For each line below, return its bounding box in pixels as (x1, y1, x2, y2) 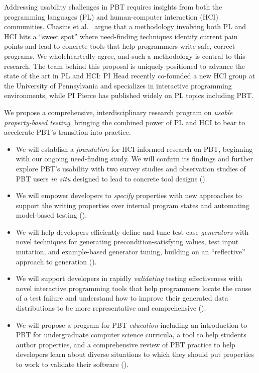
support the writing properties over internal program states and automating (16, 200, 249, 210)
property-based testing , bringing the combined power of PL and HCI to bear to (4, 117, 245, 127)
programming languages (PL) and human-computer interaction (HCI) (4, 11, 218, 22)
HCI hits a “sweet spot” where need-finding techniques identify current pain (4, 31, 238, 41)
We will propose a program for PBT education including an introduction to (16, 319, 247, 330)
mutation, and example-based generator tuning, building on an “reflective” (16, 246, 245, 257)
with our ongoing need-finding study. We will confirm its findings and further (16, 153, 253, 164)
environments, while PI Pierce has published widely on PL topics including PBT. (4, 90, 254, 101)
